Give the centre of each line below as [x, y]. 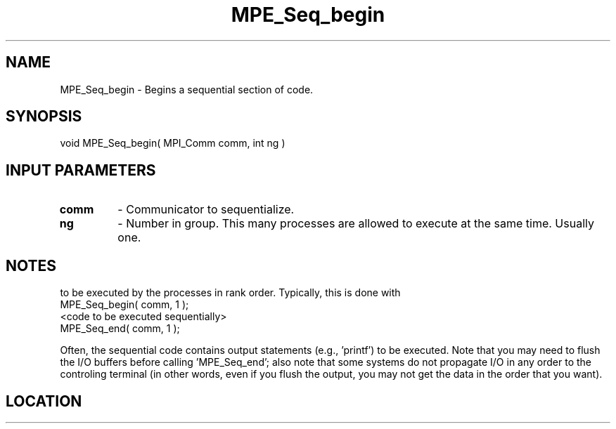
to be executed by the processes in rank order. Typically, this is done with [230, 293]
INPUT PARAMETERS [81, 170]
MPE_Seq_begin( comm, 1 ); [124, 305]
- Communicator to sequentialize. [206, 210]
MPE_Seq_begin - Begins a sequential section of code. [187, 89]
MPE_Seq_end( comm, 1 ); [120, 329]
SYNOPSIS [44, 117]
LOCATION [44, 401]
